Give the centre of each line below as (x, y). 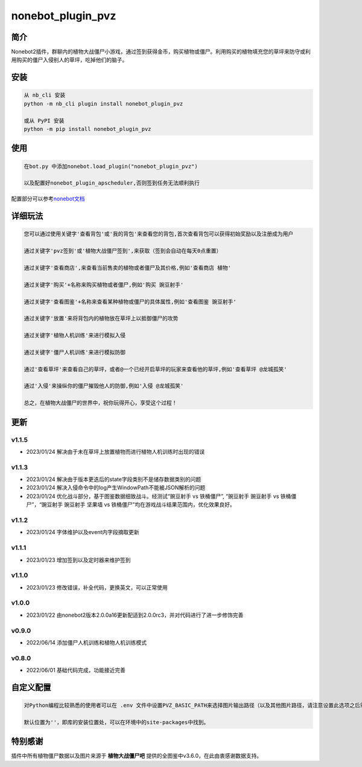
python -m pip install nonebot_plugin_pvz (87, 129)
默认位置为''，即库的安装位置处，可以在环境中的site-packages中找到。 (116, 722)
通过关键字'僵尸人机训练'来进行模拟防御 (75, 352)
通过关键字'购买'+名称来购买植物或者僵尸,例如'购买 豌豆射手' (104, 285)
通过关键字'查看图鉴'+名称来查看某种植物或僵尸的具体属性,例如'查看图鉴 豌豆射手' (130, 301)
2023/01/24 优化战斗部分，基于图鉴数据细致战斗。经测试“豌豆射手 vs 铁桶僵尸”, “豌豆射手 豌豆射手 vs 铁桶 (159, 496)
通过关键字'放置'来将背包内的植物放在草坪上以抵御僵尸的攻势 (101, 319)
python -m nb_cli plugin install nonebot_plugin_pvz (103, 103)
